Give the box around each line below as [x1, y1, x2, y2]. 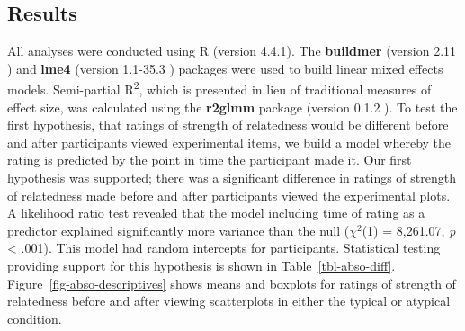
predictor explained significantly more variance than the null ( [7, 220, 350, 239]
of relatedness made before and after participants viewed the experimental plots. [7, 185, 451, 204]
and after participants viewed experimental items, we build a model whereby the [7, 132, 452, 151]
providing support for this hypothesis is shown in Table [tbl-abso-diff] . [7, 255, 396, 274]
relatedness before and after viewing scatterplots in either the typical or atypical [7, 291, 451, 310]
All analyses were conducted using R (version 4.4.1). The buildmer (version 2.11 [7, 41, 457, 60]
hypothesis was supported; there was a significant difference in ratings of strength [7, 168, 456, 187]
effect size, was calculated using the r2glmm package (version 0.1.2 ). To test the [7, 97, 458, 116]
